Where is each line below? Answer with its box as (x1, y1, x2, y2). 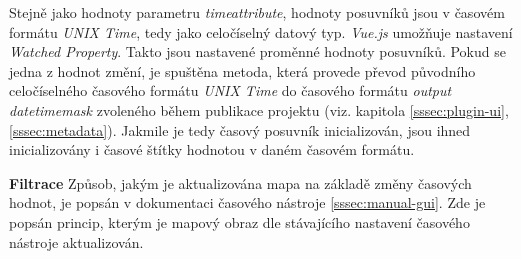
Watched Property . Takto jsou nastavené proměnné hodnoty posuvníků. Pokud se (9, 41, 506, 62)
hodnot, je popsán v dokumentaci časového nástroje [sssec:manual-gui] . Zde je (9, 192, 486, 213)
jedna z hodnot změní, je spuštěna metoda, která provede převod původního (9, 60, 476, 81)
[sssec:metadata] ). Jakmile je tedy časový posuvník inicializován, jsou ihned (9, 119, 471, 140)
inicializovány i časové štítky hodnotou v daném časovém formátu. (9, 139, 415, 160)
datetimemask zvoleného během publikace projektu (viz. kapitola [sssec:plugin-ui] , (9, 99, 509, 120)
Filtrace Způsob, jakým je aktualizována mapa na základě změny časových (9, 172, 472, 193)
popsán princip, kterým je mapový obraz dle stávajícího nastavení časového (9, 211, 470, 232)
